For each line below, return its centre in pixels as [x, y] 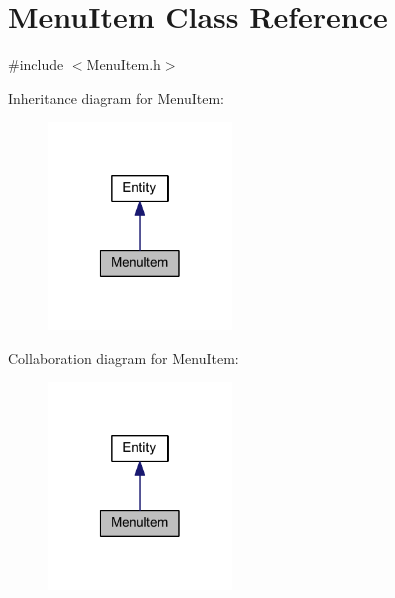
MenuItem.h [123, 64]
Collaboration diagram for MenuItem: [123, 357]
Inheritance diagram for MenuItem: [116, 97]
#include [36, 64]
